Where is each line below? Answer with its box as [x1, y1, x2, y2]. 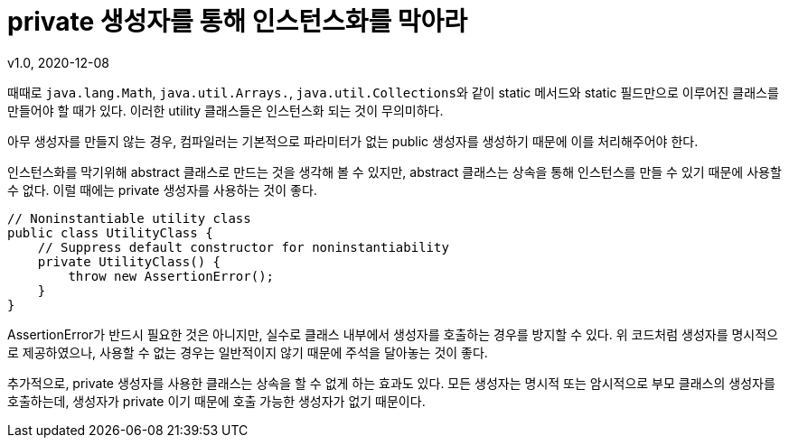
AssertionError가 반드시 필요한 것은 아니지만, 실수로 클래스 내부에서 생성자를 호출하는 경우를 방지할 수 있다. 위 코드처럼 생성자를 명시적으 [7, 326, 778, 342]
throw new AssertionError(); [68, 268, 275, 283]
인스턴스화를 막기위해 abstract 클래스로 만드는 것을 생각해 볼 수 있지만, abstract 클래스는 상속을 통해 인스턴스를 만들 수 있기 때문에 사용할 [7, 163, 782, 180]
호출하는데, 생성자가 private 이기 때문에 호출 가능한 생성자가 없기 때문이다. [7, 393, 426, 409]
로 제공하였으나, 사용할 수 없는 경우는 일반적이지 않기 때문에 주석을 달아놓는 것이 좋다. [7, 344, 488, 360]
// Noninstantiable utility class [7, 210, 251, 226]
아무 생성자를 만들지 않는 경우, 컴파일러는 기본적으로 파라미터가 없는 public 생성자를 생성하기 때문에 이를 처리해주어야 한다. [7, 133, 699, 149]
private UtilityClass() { [37, 254, 221, 269]
